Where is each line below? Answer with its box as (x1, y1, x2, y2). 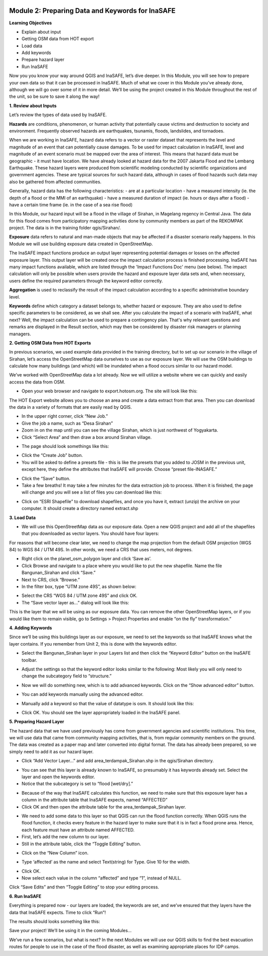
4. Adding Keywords (9, 625, 52, 631)
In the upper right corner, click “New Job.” (21, 413, 108, 419)
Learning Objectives (9, 20, 52, 26)
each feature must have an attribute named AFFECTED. (21, 827, 135, 833)
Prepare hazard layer (21, 57, 65, 63)
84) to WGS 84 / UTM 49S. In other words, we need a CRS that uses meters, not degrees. (9, 547, 193, 553)
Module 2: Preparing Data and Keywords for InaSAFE (9, 6, 176, 15)
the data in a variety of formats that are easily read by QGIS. (9, 404, 132, 410)
